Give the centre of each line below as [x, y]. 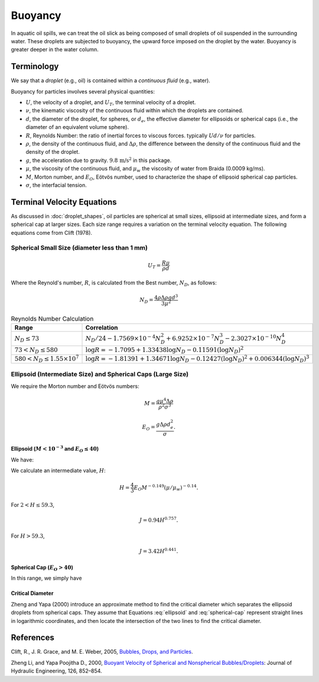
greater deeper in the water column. [55, 50]
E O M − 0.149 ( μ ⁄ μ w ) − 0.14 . [166, 488]
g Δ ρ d [163, 424]
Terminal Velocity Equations [64, 202]
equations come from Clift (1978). [52, 232]
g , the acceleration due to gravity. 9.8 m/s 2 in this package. [99, 160]
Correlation [102, 327]
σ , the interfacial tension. [56, 185]
